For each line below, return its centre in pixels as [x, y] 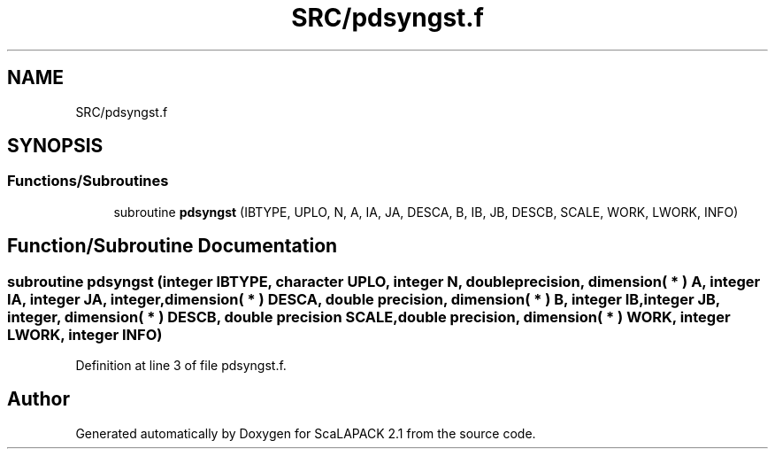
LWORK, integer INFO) [85, 334]
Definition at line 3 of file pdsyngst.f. [181, 366]
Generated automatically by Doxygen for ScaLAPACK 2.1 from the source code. [306, 433]
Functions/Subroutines [88, 181]
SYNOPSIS [55, 146]
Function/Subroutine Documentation [173, 246]
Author [38, 399]
